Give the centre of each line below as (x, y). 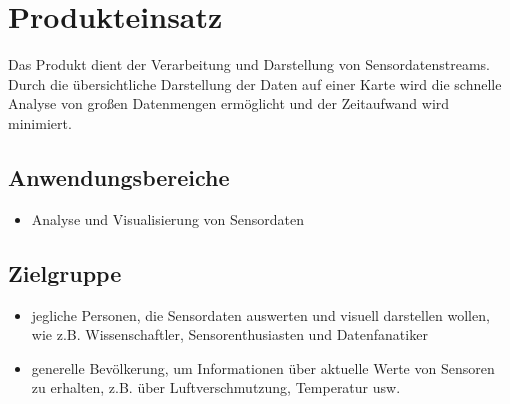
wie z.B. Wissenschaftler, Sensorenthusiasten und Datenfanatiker (229, 334)
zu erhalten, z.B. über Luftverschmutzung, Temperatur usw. (216, 387)
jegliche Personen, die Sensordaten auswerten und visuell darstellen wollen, (260, 314)
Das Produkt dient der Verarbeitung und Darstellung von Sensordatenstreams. (249, 64)
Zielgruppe (65, 272)
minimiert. (40, 122)
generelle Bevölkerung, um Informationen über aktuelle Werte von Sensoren (263, 367)
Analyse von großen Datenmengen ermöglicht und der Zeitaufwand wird (229, 103)
